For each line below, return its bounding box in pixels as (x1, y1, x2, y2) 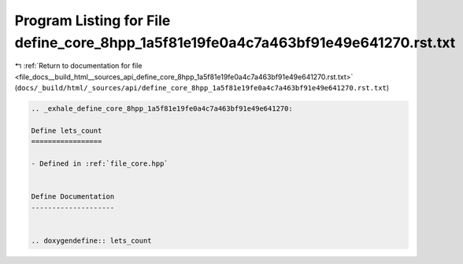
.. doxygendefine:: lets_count (31, 236, 153, 245)
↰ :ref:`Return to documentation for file (14, 61, 143, 71)
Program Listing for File (14, 12, 171, 29)
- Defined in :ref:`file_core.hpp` (31, 159, 169, 168)
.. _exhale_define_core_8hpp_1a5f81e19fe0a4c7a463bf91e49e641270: (31, 104, 293, 113)
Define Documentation (31, 192, 115, 201)
